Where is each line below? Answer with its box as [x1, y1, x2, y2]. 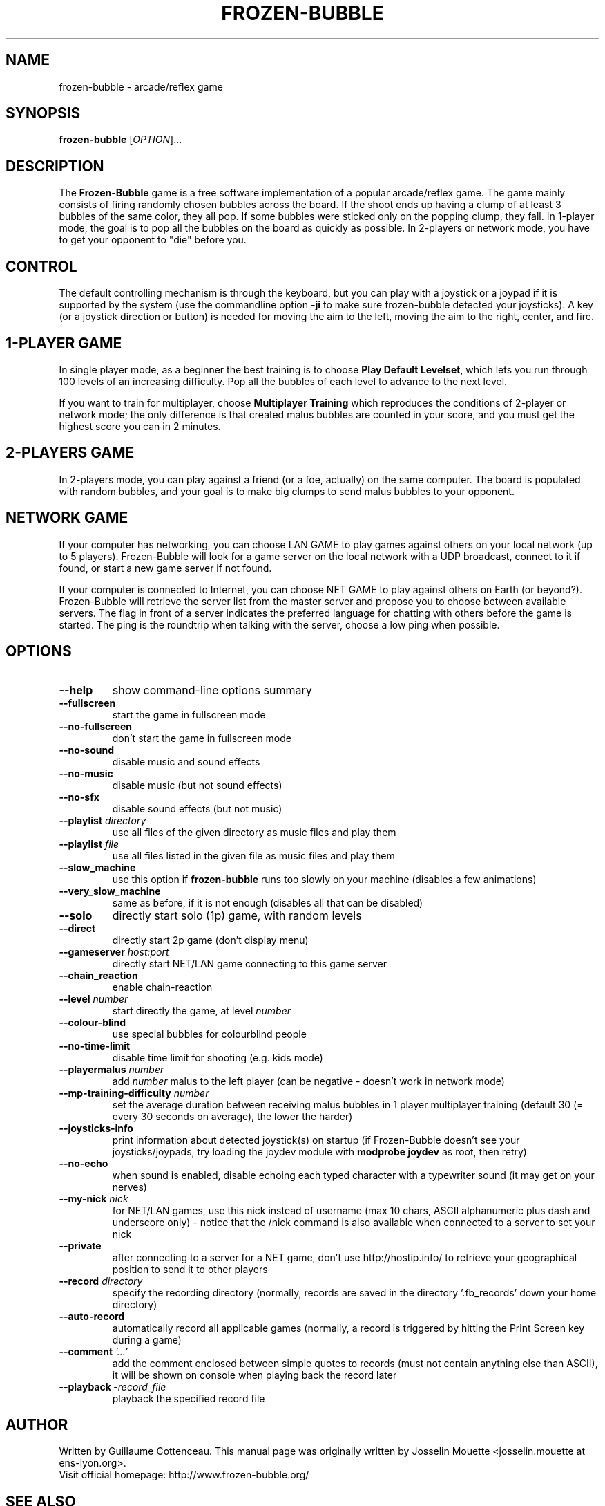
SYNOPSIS [6, 104, 81, 122]
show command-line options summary [112, 682, 312, 697]
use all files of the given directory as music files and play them [112, 826, 396, 838]
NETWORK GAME [6, 509, 128, 527]
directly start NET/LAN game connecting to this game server [112, 957, 387, 969]
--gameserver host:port [59, 945, 169, 958]
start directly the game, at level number [112, 1004, 291, 1016]
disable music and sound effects [112, 755, 260, 768]
